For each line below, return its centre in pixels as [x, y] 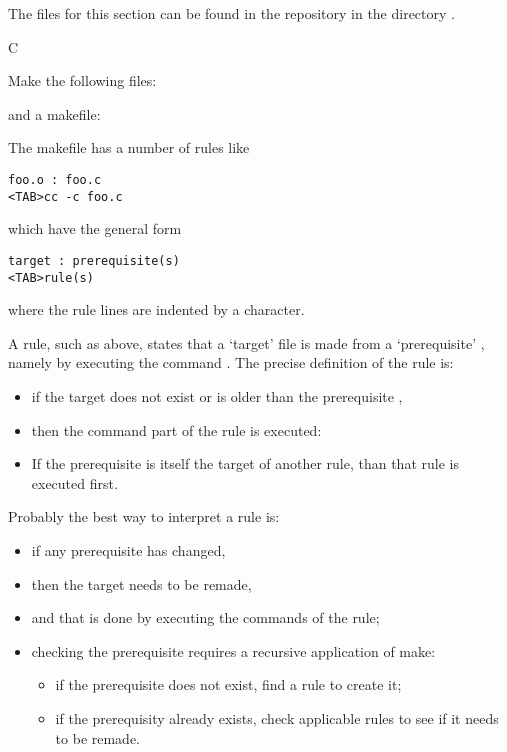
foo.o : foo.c [55, 179]
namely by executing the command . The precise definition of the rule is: [231, 362]
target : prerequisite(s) [94, 260]
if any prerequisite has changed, [128, 549]
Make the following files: [82, 80]
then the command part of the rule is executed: [176, 429]
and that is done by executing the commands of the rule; [205, 617]
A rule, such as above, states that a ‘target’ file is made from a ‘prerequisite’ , [246, 342]
